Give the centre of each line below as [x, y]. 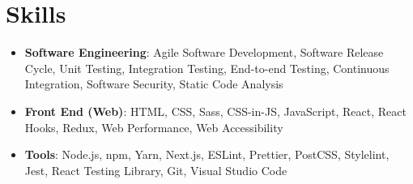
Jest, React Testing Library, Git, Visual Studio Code [156, 170]
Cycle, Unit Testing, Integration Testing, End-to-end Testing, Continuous [207, 68]
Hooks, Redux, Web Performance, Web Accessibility [154, 127]
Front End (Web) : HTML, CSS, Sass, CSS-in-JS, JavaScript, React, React [215, 111]
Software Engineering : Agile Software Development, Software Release [204, 52]
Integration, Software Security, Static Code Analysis [154, 84]
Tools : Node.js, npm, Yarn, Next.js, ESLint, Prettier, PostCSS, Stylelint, [207, 154]
